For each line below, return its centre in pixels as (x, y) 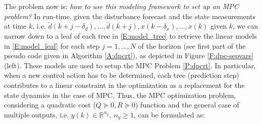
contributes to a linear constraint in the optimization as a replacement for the (124, 85)
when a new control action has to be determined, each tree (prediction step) (122, 75)
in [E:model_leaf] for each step (52, 45)
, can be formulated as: (169, 114)
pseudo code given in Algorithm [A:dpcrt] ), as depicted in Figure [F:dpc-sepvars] (129, 55)
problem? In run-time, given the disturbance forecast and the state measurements (130, 16)
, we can (245, 26)
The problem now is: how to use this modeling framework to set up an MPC (121, 6)
